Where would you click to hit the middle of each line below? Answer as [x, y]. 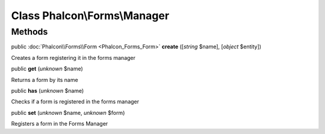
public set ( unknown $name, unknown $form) [68, 112]
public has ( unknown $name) [48, 90]
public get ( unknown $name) [47, 69]
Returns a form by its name [45, 80]
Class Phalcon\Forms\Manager [90, 16]
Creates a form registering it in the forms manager [73, 57]
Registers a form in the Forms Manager [60, 124]
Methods [29, 32]
